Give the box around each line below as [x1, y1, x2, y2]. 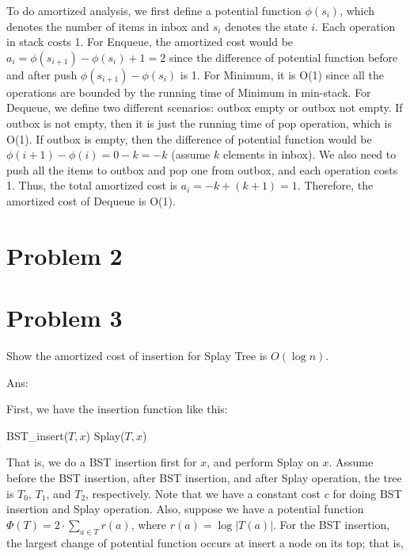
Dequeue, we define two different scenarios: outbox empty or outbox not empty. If [6, 99, 403, 116]
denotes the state [225, 17, 308, 34]
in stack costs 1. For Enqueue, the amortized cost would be [6, 33, 294, 50]
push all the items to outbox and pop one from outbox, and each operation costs [6, 161, 398, 178]
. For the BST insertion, [273, 516, 390, 532]
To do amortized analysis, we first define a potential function [6, 2, 302, 18]
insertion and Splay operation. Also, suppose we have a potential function [6, 500, 364, 517]
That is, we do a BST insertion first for [6, 454, 197, 470]
